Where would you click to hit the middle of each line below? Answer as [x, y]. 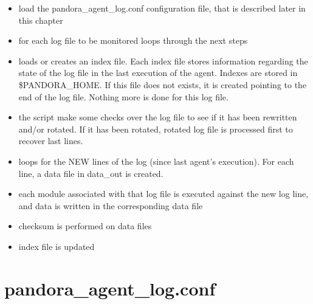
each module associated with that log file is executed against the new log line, [163, 194]
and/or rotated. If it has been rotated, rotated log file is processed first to [156, 129]
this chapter [41, 20]
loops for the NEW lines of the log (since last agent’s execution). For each [156, 161]
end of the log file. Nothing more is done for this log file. [123, 96]
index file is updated [57, 246]
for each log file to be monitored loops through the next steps [133, 40]
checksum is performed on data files [85, 226]
